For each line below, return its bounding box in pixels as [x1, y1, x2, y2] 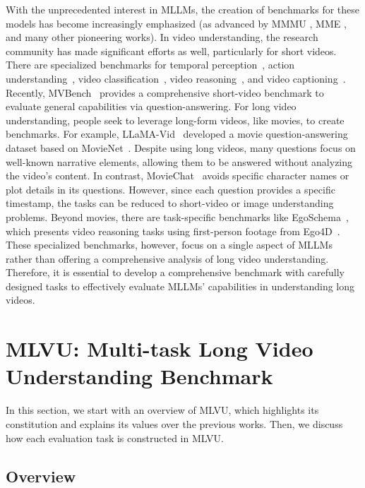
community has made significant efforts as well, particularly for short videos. [6, 43, 337, 58]
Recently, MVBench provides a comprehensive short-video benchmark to [6, 85, 324, 100]
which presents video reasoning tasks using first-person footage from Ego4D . [6, 223, 340, 238]
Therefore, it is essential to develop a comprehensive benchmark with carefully [6, 265, 345, 280]
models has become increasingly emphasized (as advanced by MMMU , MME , [6, 16, 347, 30]
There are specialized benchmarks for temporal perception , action [6, 57, 295, 72]
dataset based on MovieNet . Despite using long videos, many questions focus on [6, 140, 356, 155]
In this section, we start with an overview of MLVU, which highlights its [6, 403, 319, 417]
